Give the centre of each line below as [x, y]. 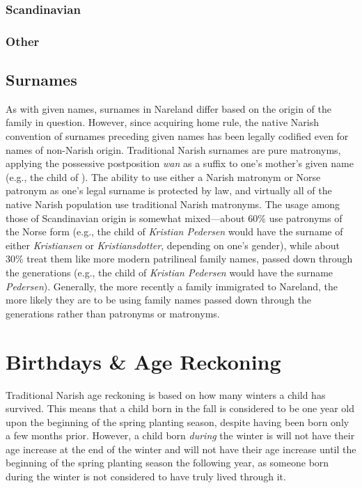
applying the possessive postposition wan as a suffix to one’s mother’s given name [180, 163]
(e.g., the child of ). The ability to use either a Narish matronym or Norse [163, 176]
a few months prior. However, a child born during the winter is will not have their [180, 435]
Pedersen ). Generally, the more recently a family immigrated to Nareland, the [172, 286]
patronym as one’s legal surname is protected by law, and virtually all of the [169, 190]
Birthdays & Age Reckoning [143, 361]
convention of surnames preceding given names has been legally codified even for [177, 136]
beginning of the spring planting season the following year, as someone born [167, 463]
